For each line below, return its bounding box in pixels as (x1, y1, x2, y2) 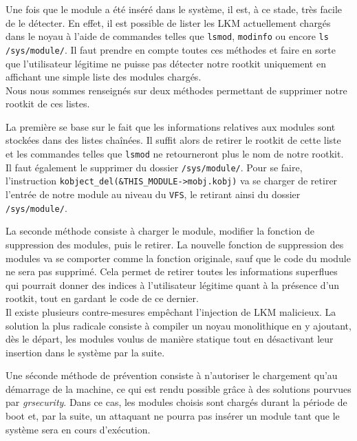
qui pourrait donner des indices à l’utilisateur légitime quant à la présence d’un (6, 277, 340, 292)
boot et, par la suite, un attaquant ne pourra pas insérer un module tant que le (6, 409, 340, 423)
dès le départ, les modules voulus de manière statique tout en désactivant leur (6, 332, 334, 346)
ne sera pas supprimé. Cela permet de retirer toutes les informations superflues (6, 264, 338, 279)
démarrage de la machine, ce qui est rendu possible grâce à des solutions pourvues (6, 381, 351, 396)
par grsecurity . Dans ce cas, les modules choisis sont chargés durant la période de (6, 395, 347, 409)
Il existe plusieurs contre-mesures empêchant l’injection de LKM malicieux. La (6, 304, 336, 319)
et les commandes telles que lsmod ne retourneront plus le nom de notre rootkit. (6, 147, 344, 161)
